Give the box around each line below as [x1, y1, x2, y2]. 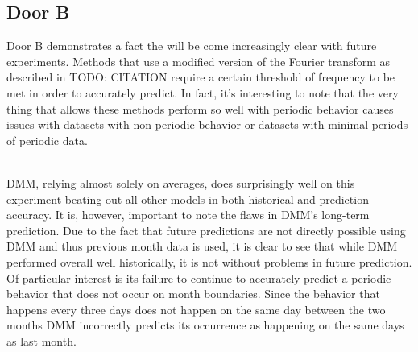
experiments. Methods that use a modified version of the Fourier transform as [6, 52, 391, 69]
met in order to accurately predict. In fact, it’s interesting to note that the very [6, 84, 399, 101]
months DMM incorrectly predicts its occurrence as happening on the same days [6, 317, 404, 333]
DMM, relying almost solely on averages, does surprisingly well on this [6, 174, 355, 191]
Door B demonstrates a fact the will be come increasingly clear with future [6, 37, 377, 54]
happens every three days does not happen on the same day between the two [6, 300, 386, 317]
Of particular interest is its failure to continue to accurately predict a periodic [6, 269, 391, 286]
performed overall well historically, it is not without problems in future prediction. [6, 253, 412, 270]
